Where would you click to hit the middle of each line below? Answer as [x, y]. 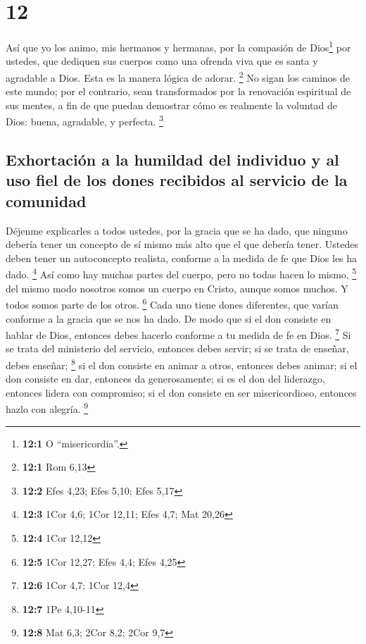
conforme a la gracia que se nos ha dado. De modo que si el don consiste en [169, 318]
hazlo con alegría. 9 [47, 408]
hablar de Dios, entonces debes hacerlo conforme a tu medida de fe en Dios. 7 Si [178, 334]
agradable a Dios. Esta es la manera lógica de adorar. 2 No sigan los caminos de [178, 76]
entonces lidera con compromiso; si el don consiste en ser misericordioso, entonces [181, 392]
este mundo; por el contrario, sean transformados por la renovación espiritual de [178, 91]
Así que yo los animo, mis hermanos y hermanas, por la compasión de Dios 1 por [178, 46]
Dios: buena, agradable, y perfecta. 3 [84, 120]
